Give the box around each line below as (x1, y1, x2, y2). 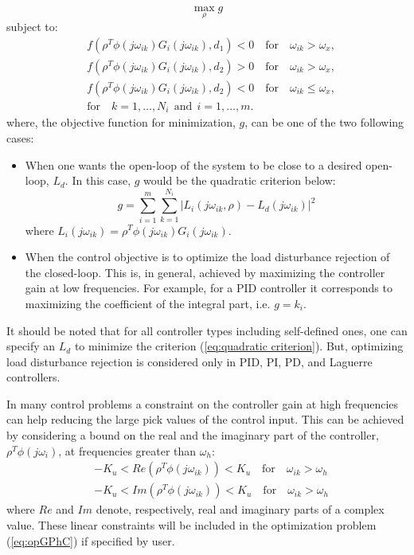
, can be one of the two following (244, 114, 404, 131)
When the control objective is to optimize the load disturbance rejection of (25, 248, 390, 265)
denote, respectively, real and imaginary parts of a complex (96, 501, 385, 518)
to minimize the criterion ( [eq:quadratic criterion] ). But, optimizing (74, 338, 404, 354)
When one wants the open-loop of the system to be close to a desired (25, 156, 362, 173)
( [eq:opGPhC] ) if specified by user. (6, 532, 175, 549)
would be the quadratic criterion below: (143, 172, 336, 189)
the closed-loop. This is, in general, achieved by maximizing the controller (25, 264, 385, 280)
